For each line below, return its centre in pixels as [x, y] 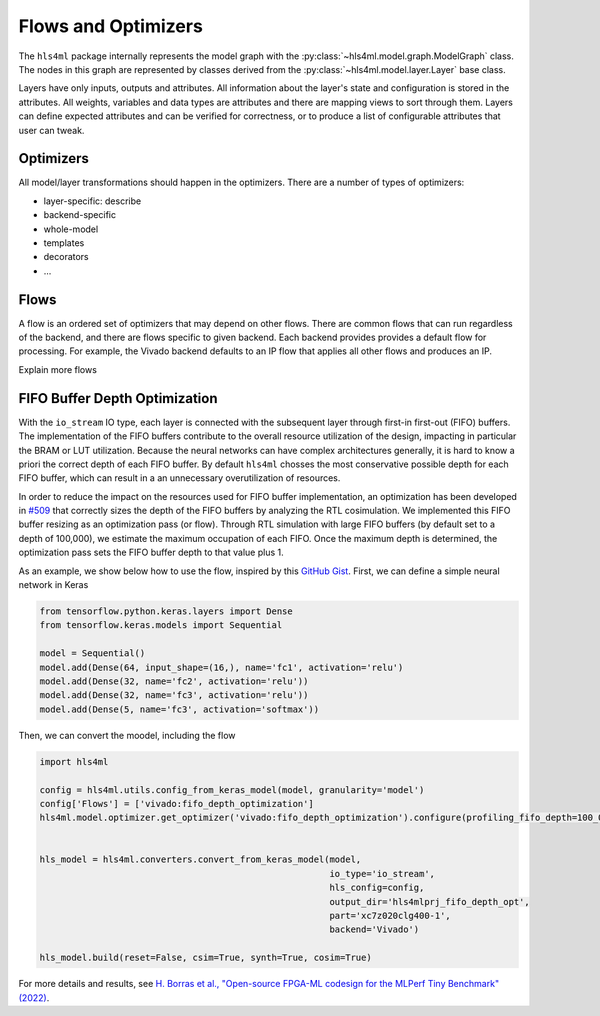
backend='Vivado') [374, 929]
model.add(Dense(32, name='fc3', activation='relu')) [174, 695]
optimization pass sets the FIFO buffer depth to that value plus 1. [151, 552]
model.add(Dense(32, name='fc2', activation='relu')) [174, 681]
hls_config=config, [377, 888]
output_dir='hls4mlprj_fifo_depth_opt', [429, 901]
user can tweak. [51, 130]
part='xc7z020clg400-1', [390, 916]
